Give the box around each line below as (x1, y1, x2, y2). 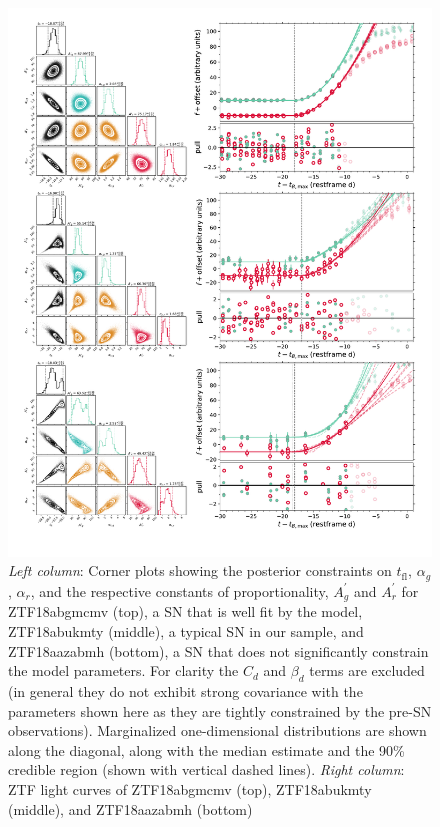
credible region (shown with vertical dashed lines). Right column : (8, 759, 405, 780)
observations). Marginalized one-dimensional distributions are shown (8, 720, 427, 741)
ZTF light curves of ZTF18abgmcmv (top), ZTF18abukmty (8, 778, 372, 799)
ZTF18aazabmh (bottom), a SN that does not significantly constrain (8, 640, 429, 661)
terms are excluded (309, 660, 425, 681)
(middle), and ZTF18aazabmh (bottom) (8, 798, 253, 819)
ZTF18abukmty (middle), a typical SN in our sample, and (8, 620, 364, 641)
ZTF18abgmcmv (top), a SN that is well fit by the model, (8, 601, 363, 622)
